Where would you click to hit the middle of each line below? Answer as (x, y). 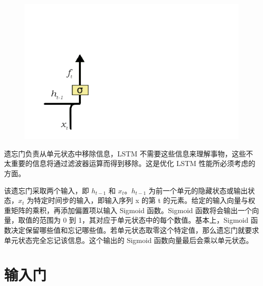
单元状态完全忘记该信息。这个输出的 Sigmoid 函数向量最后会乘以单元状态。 (129, 240)
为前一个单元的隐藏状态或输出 (198, 190)
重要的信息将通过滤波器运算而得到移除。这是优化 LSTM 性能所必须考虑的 (133, 163)
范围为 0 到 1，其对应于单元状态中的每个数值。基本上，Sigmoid (144, 220)
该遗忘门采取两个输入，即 (47, 190)
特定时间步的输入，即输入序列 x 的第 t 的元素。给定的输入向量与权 (145, 200)
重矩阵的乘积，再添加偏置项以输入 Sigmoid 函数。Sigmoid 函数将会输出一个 (128, 210)
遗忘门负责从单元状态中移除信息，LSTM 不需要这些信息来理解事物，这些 (125, 153)
